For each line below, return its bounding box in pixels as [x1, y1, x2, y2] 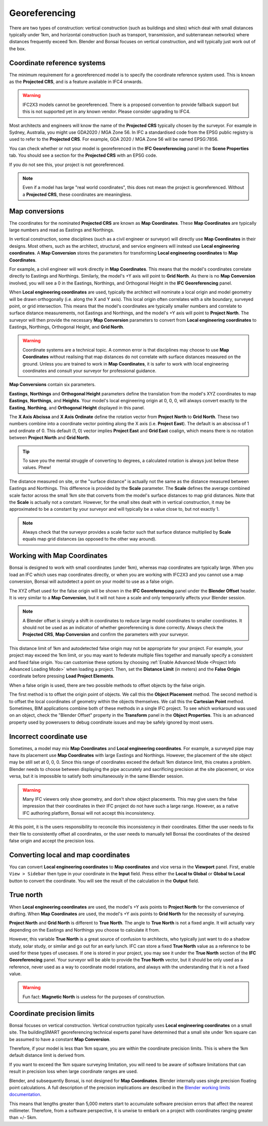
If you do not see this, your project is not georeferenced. [9, 162, 125, 168]
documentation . [9, 1092, 42, 1098]
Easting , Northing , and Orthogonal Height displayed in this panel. [9, 404, 145, 410]
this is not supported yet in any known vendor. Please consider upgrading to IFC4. [22, 108, 191, 114]
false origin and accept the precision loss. [9, 838, 95, 844]
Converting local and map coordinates [9, 850, 130, 859]
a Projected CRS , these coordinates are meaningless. [22, 191, 133, 197]
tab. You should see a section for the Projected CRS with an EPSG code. [9, 152, 157, 159]
